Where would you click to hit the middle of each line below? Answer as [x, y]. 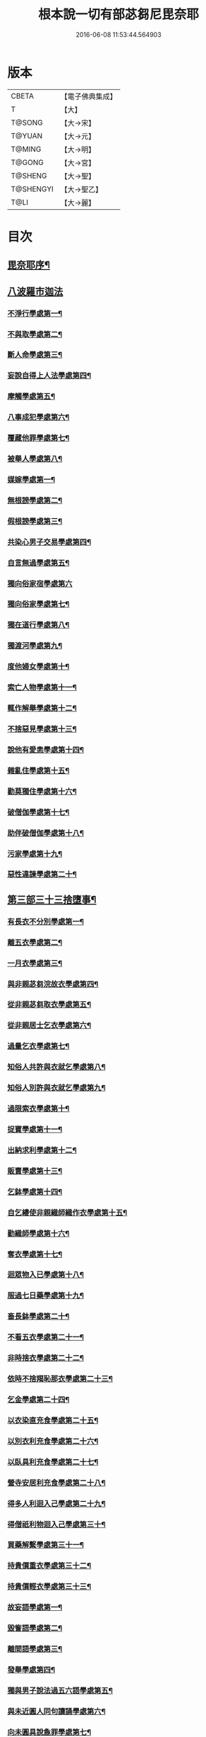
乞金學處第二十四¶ [38, 1399]
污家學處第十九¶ [35, 853]
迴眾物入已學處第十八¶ [46, 1275]
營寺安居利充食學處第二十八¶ [56, 1483]
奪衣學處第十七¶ [35, 1254]
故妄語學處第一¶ [35, 1607]
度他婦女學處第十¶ [38, 667]
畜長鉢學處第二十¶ [38, 1317]
